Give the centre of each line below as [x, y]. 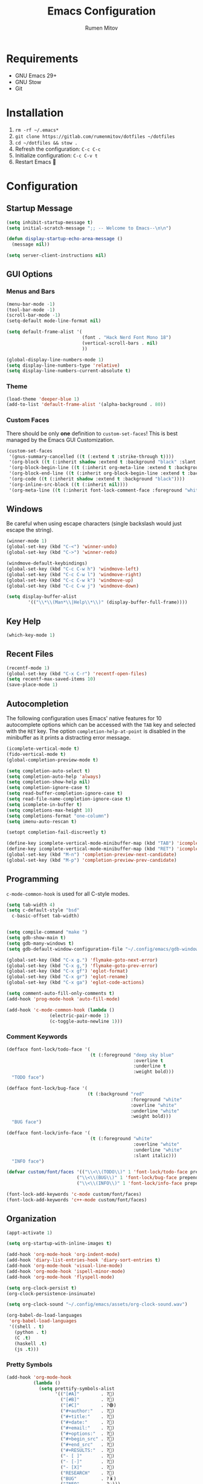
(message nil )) [31, 245]
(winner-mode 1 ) [27, 541]
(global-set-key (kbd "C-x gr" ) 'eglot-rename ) [67, 977]
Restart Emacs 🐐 [35, 162]
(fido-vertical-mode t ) [36, 754]
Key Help [24, 621]
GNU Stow [28, 82]
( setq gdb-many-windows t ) [40, 943]
